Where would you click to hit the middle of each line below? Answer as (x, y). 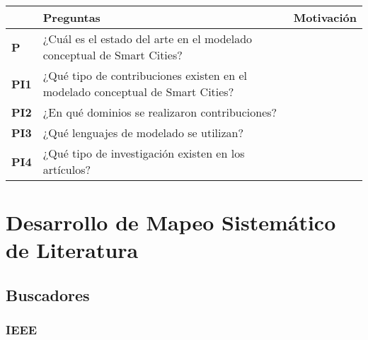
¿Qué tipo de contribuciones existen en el (145, 75)
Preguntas (71, 17)
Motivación (325, 17)
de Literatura (72, 250)
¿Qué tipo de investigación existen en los (144, 153)
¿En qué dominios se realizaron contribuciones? (160, 112)
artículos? (67, 169)
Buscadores (48, 294)
